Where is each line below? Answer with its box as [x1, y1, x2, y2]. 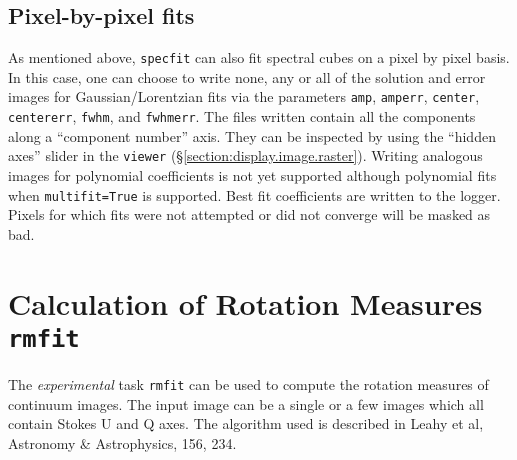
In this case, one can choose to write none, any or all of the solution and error [8, 66, 486, 87]
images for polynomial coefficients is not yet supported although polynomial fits [8, 165, 497, 186]
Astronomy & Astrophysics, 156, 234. [8, 432, 237, 453]
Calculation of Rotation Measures [8, 282, 483, 323]
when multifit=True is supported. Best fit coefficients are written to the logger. [8, 184, 501, 205]
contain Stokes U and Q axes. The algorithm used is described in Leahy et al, [8, 413, 484, 434]
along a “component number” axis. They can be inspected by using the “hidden [8, 125, 496, 146]
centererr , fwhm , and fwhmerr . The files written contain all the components [8, 106, 476, 127]
